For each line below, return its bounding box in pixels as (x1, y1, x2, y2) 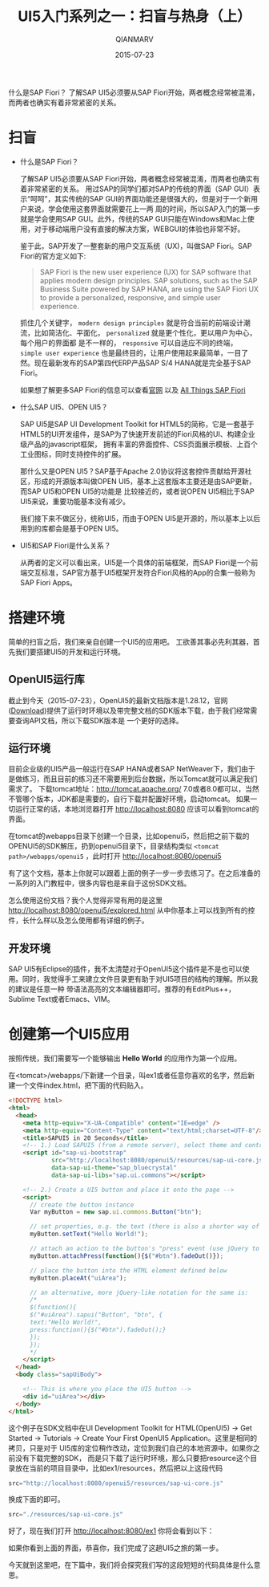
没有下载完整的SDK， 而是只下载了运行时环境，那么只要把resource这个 (14, 1453, 251, 1463)
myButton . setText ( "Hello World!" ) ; (29, 1230, 149, 1239)
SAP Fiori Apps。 (19, 577, 78, 587)
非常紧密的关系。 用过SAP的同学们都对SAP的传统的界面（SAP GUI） (26, 184, 254, 193)
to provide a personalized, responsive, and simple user (39, 292, 221, 302)
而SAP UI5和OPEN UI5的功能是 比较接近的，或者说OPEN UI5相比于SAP (19, 486, 255, 496)
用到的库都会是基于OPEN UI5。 (19, 523, 123, 533)
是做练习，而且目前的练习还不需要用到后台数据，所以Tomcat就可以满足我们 (8, 774, 258, 783)
